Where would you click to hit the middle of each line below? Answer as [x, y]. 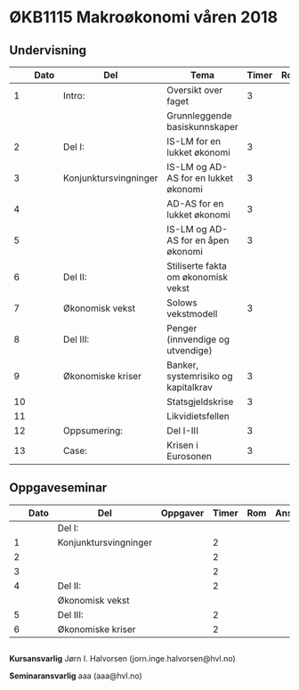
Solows [182, 303]
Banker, [183, 365]
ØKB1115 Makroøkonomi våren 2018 [144, 17]
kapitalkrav [190, 387]
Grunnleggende [200, 116]
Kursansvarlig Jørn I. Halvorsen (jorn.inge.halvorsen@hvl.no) [122, 659]
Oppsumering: [93, 430]
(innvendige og [198, 339]
